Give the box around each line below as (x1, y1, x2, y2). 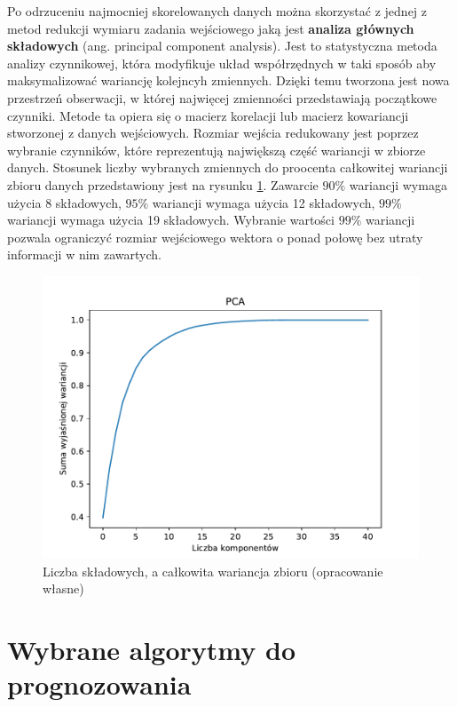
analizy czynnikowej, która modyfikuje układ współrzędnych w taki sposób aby (7, 53, 437, 72)
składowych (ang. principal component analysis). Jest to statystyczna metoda (7, 36, 437, 55)
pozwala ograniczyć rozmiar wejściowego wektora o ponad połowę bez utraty (7, 227, 423, 246)
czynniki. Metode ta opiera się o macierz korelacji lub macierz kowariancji (7, 106, 409, 124)
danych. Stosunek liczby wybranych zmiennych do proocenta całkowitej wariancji (7, 158, 448, 177)
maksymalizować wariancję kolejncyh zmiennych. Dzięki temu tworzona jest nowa (7, 71, 450, 90)
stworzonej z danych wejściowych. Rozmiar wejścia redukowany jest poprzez (7, 123, 419, 142)
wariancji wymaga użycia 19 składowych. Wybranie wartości (7, 211, 335, 229)
